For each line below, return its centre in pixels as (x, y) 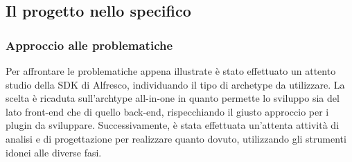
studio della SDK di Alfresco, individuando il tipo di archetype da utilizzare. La (175, 84)
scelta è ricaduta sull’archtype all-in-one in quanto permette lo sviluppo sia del (173, 98)
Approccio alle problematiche (89, 45)
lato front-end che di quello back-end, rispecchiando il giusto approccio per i (167, 111)
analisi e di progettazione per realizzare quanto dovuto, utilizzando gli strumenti (176, 138)
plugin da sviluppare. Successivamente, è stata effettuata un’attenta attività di (173, 125)
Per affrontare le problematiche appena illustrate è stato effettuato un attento (171, 71)
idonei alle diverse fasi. (54, 152)
